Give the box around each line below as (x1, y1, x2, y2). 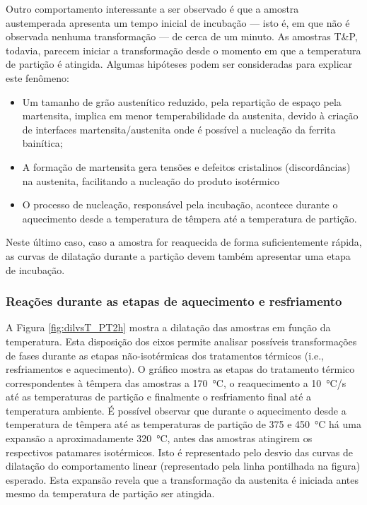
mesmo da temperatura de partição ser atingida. (6, 486, 215, 501)
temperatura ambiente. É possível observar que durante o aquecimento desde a (6, 403, 346, 417)
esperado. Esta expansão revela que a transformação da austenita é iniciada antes (6, 472, 359, 487)
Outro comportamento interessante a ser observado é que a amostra (6, 1, 299, 16)
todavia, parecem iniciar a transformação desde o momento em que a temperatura (6, 42, 361, 57)
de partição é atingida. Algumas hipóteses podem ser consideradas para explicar (6, 57, 353, 71)
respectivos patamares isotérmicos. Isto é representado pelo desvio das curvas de (6, 444, 353, 459)
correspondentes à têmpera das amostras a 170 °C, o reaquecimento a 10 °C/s (6, 375, 346, 390)
